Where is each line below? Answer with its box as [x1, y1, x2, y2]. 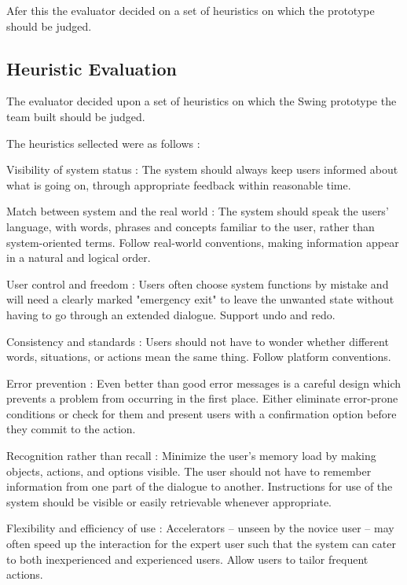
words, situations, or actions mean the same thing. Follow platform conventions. [6, 348, 391, 365]
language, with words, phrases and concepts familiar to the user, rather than [6, 218, 375, 234]
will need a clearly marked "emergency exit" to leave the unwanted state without [6, 291, 394, 307]
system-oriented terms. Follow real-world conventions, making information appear [6, 234, 399, 250]
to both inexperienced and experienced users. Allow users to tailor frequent [6, 550, 368, 567]
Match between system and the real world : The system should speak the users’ [6, 203, 389, 219]
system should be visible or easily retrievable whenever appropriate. [6, 493, 332, 510]
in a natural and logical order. [6, 249, 151, 266]
